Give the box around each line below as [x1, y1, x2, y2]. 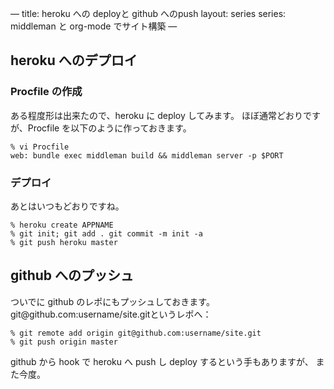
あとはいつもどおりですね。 [10, 200, 125, 212]
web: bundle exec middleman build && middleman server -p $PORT [10, 150, 284, 161]
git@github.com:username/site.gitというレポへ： [10, 308, 212, 320]
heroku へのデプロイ [10, 52, 138, 69]
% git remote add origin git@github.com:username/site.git [10, 328, 262, 338]
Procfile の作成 [10, 85, 83, 99]
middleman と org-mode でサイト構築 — [10, 20, 178, 32]
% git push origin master [10, 337, 118, 347]
